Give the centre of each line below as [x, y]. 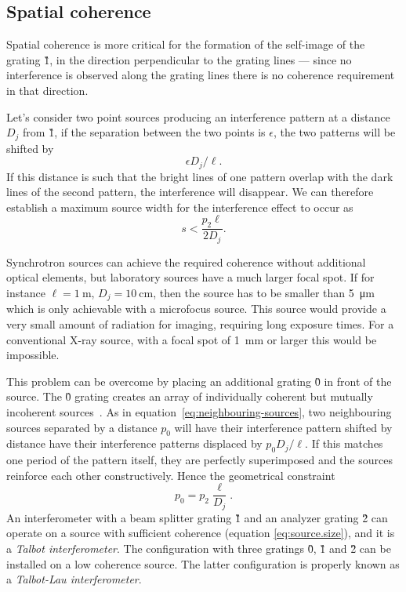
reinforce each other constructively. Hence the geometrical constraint [171, 475]
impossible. [33, 355]
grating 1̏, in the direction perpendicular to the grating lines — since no [179, 59]
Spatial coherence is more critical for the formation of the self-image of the [186, 44]
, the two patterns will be [334, 132]
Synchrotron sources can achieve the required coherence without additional [186, 261]
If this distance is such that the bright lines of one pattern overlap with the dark [200, 176]
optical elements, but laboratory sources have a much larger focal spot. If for [190, 277]
